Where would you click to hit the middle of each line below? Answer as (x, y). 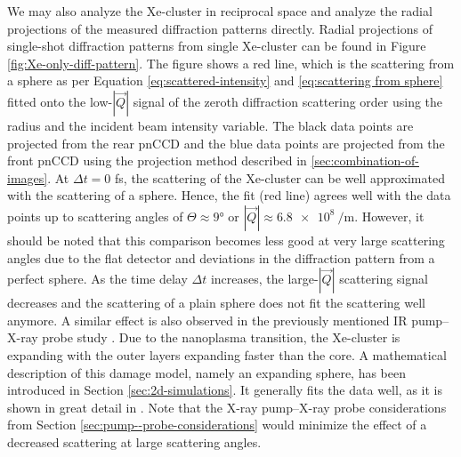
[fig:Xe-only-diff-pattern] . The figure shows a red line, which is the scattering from (231, 63)
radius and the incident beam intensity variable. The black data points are (210, 125)
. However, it (389, 216)
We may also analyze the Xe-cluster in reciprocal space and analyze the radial (220, 11)
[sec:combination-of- (365, 160)
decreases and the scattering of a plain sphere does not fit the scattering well (216, 303)
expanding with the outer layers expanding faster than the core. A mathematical (227, 354)
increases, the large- (264, 279)
